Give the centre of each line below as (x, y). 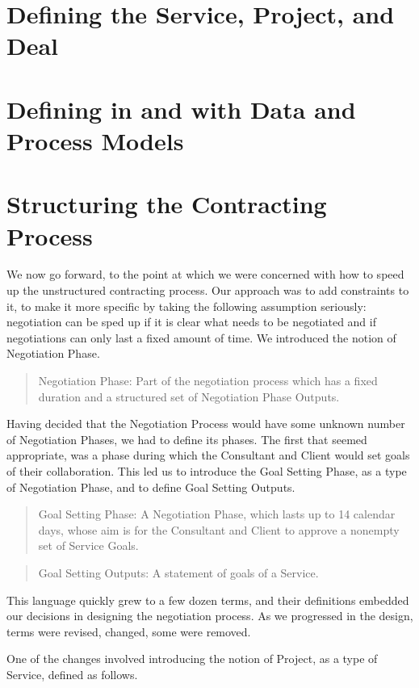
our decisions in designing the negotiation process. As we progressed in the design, (210, 616)
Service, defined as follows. (72, 674)
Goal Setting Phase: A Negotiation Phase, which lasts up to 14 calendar (217, 514)
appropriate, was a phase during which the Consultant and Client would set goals (208, 455)
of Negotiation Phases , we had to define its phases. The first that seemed (187, 439)
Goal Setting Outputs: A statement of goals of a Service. (178, 572)
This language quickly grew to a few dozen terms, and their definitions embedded (208, 600)
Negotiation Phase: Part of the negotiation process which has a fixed (208, 380)
